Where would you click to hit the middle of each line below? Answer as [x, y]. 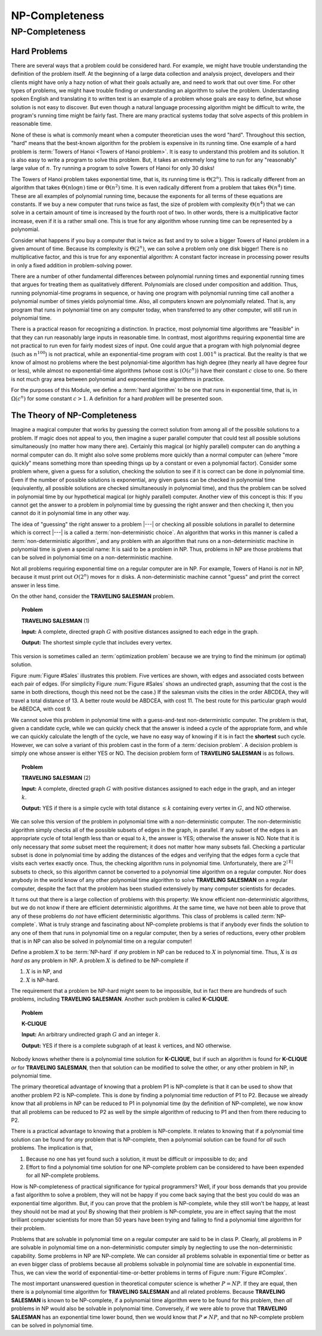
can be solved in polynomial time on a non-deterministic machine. [92, 557]
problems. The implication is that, [52, 1148]
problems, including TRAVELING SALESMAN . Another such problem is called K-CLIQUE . [120, 999]
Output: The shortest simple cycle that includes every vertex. [97, 643]
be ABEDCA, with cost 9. [41, 709]
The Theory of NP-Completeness [74, 416]
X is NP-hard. [43, 980]
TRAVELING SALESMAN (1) [56, 621]
